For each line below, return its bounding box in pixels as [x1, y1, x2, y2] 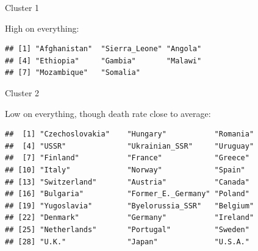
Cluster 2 [5, 86, 40, 99]
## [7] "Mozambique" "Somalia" [5, 68, 140, 77]
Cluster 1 [5, 1, 40, 13]
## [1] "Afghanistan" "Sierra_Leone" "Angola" [5, 44, 202, 54]
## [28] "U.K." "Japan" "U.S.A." [5, 237, 249, 246]
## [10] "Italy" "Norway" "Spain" [5, 165, 245, 174]
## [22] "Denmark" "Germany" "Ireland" [5, 213, 254, 222]
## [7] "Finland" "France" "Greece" [5, 154, 249, 163]
